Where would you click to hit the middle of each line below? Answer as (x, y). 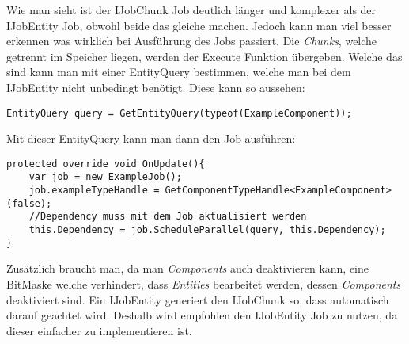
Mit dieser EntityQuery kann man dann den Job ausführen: (151, 138)
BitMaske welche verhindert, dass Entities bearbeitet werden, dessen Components (204, 284)
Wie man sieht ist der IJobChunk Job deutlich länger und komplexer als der (191, 10)
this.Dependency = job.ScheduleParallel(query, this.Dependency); (207, 230)
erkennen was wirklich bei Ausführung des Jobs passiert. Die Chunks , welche (192, 41)
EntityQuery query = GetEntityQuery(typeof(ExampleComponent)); (179, 113)
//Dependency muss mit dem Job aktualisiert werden (168, 217)
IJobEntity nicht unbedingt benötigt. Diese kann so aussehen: (156, 87)
